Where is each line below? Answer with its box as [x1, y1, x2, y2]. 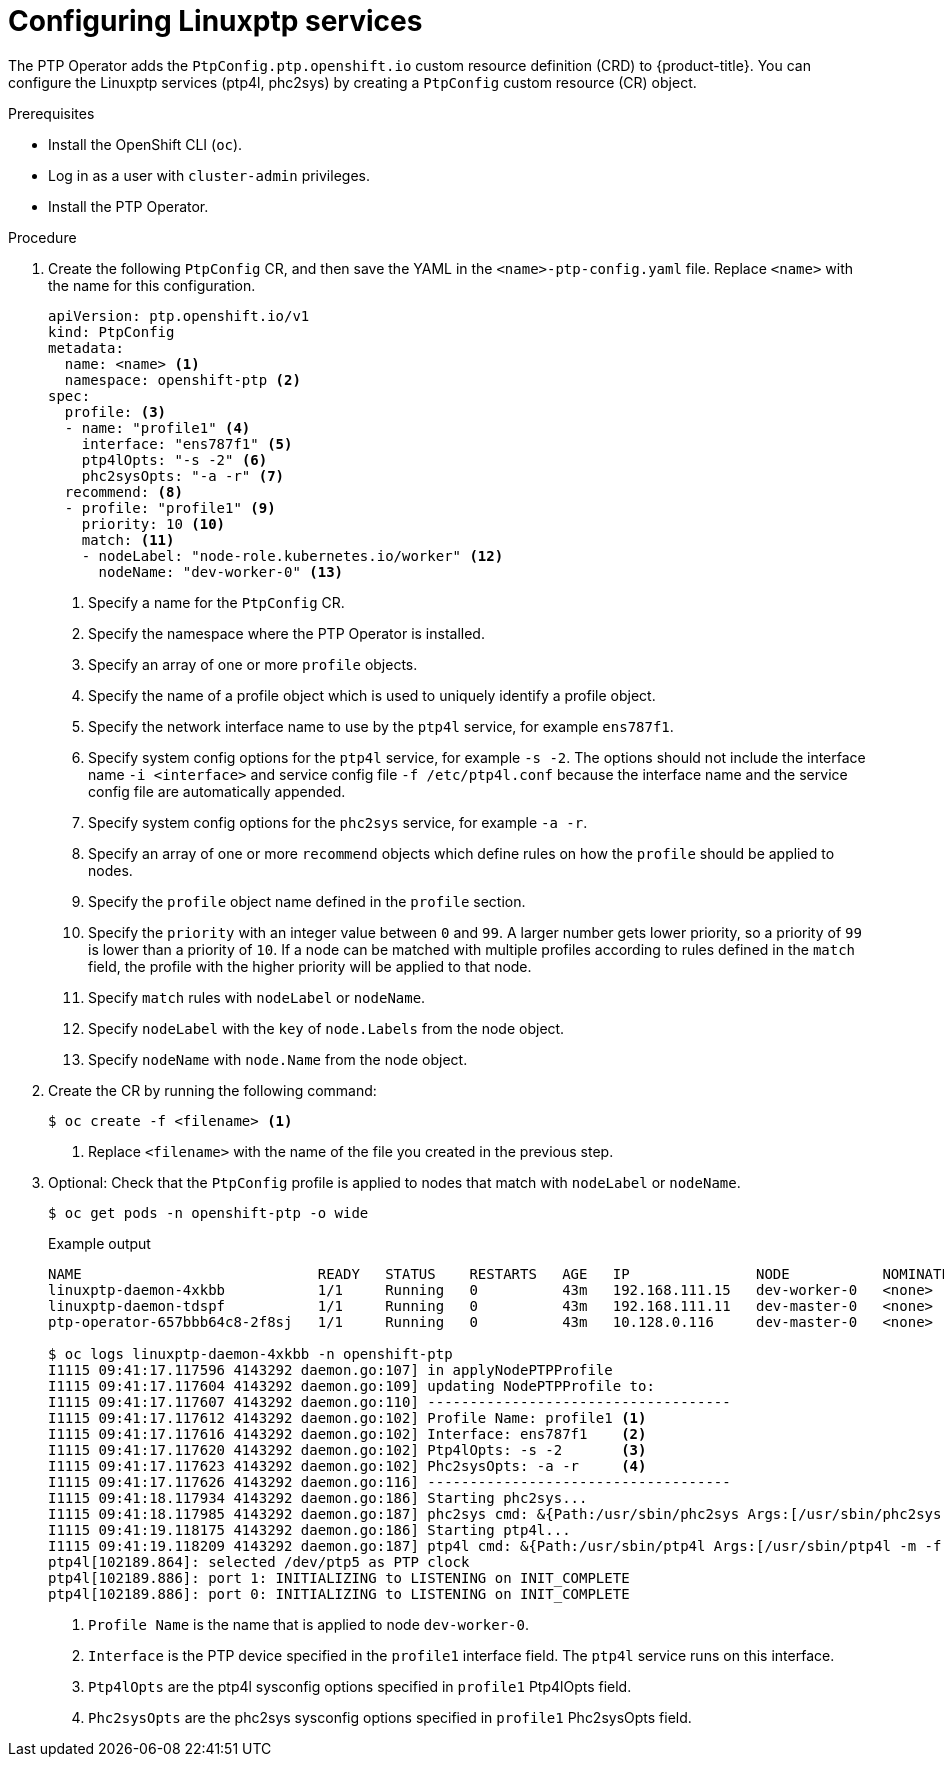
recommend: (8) [64, 483, 183, 500]
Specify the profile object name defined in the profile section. [88, 892, 526, 910]
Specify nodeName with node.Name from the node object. [88, 1050, 468, 1068]
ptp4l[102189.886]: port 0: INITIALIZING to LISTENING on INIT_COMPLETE [48, 1585, 630, 1602]
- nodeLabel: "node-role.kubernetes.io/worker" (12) [81, 547, 504, 564]
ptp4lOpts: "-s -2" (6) [81, 451, 268, 468]
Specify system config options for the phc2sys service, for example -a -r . [88, 813, 588, 831]
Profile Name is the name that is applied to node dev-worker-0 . [88, 1615, 529, 1633]
